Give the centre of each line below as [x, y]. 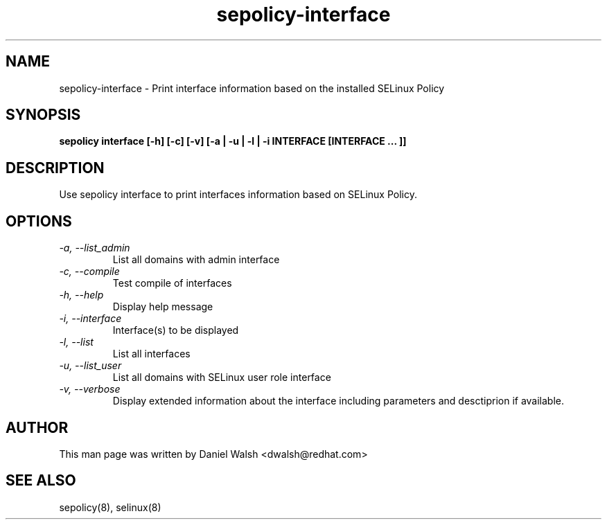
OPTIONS [39, 221]
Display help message [163, 307]
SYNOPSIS [43, 115]
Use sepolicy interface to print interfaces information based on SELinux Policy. [238, 195]
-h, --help [81, 295]
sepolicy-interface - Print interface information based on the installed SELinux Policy [252, 88]
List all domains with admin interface [196, 260]
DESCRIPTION [55, 168]
